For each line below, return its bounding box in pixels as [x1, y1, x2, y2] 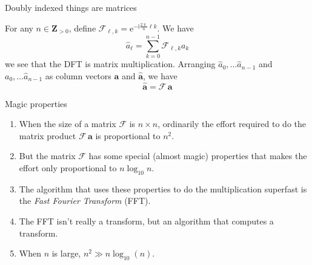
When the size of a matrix [19, 117, 116, 130]
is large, [51, 247, 81, 260]
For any [5, 21, 33, 34]
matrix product [19, 129, 76, 142]
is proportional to [95, 129, 161, 142]
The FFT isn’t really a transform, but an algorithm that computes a [19, 214, 274, 227]
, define [68, 21, 96, 34]
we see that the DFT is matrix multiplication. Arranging [5, 57, 216, 70]
